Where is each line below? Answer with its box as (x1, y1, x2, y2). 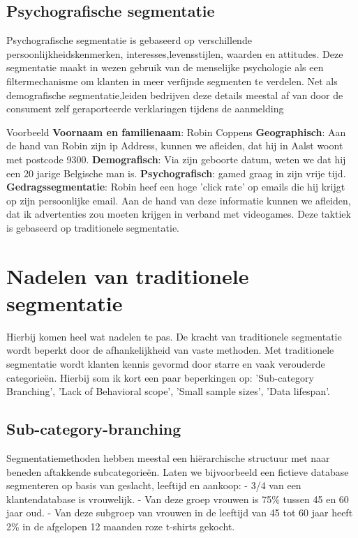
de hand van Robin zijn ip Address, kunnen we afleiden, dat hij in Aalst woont (6, 138, 343, 153)
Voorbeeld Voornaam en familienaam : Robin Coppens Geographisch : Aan (6, 124, 346, 139)
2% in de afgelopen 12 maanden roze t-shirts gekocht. (6, 518, 235, 533)
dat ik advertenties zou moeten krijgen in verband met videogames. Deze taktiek (6, 207, 351, 221)
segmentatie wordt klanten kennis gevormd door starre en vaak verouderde (6, 357, 325, 371)
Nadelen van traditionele (6, 261, 249, 290)
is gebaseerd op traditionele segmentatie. (6, 220, 180, 234)
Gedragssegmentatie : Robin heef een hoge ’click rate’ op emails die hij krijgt (6, 179, 345, 194)
